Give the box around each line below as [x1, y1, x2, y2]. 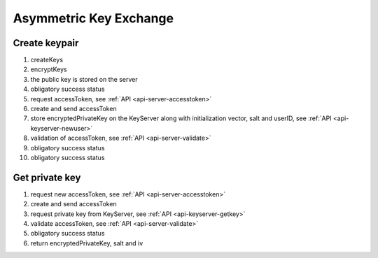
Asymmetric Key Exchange [13, 10, 174, 26]
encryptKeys [30, 65, 67, 73]
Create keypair [13, 37, 79, 49]
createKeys [30, 56, 63, 64]
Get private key [13, 171, 81, 183]
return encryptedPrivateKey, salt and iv [30, 238, 143, 248]
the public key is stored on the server [30, 75, 138, 83]
